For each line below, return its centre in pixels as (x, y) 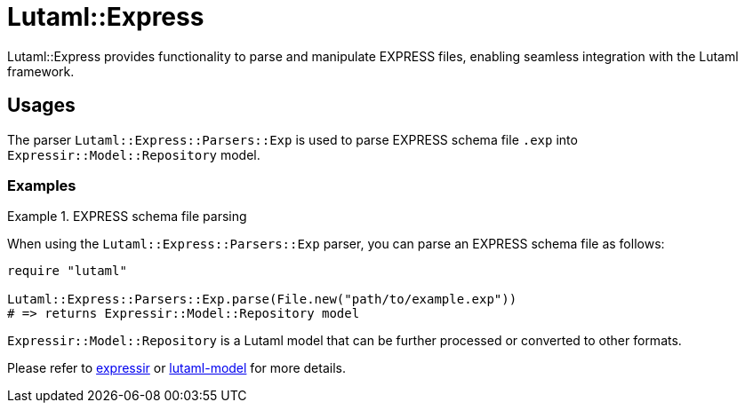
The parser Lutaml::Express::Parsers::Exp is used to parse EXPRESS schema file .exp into (292, 139)
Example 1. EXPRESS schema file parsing (127, 217)
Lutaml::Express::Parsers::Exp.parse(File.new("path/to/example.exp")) (262, 300)
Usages (41, 106)
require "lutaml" (67, 271)
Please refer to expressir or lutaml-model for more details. (176, 368)
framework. (41, 71)
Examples (42, 185)
